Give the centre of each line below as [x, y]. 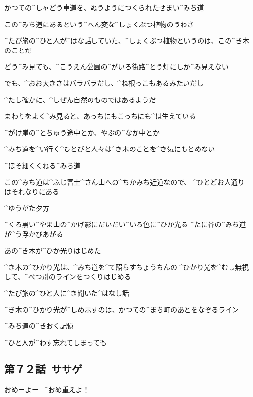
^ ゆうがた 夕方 [27, 208]
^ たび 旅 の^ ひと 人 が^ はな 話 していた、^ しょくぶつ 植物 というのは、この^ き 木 [127, 40]
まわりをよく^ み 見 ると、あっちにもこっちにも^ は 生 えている [100, 116]
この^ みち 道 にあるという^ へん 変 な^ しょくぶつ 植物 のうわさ [99, 24]
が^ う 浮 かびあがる [34, 234]
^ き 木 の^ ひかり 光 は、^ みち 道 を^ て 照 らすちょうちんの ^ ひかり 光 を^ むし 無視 [127, 267]
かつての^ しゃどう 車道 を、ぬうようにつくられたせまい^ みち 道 [104, 7]
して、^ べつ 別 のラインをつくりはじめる [68, 276]
